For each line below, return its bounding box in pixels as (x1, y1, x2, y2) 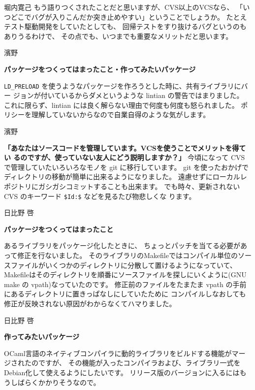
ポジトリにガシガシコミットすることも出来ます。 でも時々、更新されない (4, 181, 240, 191)
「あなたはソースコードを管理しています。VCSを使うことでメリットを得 (4, 142, 239, 153)
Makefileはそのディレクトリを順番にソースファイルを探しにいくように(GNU (4, 269, 247, 280)
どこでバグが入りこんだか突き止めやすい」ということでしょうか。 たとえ (10, 11, 247, 22)
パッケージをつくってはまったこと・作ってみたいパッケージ (4, 64, 196, 74)
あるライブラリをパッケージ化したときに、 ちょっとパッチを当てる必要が (4, 240, 240, 251)
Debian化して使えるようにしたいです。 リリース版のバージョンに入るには (4, 367, 240, 377)
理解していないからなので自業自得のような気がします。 (31, 109, 210, 120)
